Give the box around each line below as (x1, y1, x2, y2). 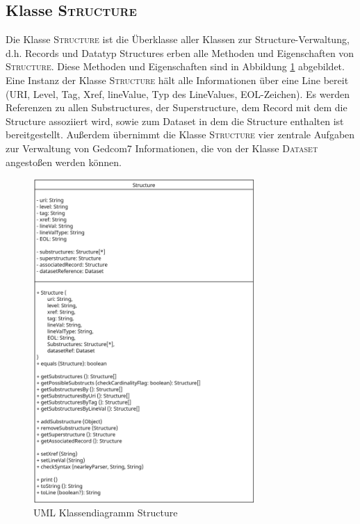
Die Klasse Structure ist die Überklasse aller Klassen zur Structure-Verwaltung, (6, 32, 350, 47)
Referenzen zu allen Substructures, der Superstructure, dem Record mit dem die (6, 100, 347, 115)
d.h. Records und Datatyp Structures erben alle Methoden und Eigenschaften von (6, 45, 354, 60)
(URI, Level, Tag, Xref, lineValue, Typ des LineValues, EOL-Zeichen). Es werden (6, 86, 350, 101)
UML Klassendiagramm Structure (33, 505, 178, 520)
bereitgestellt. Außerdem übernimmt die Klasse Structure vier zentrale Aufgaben (6, 127, 355, 142)
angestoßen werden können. (6, 154, 122, 169)
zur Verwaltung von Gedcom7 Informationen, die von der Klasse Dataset (6, 140, 318, 155)
